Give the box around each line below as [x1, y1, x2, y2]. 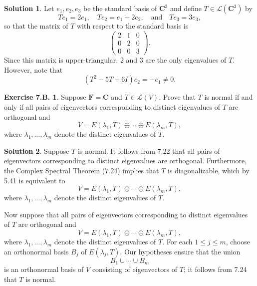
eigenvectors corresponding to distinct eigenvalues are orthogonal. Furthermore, [4, 155, 247, 166]
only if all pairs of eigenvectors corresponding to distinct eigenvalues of [4, 101, 220, 112]
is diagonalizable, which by [167, 165, 250, 175]
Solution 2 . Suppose [4, 145, 69, 156]
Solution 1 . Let [4, 3, 54, 13]
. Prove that [159, 92, 196, 102]
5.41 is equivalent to [4, 175, 65, 185]
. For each [162, 236, 193, 246]
